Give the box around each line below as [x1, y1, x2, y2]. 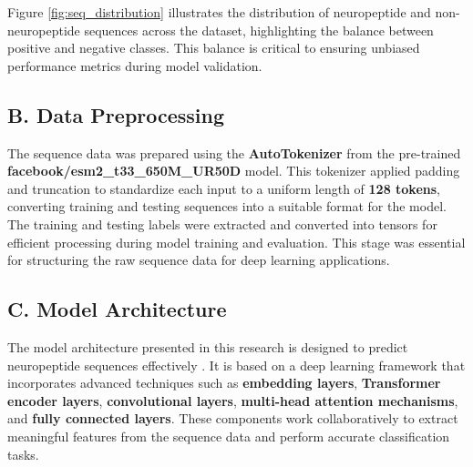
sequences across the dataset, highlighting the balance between [84, 20, 434, 39]
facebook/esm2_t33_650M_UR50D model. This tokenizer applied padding [7, 161, 460, 180]
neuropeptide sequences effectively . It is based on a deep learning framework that [7, 355, 466, 374]
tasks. [7, 444, 39, 463]
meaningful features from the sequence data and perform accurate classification [7, 426, 450, 445]
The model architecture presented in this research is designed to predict [7, 337, 408, 356]
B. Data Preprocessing [7, 100, 225, 128]
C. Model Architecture [7, 295, 227, 323]
